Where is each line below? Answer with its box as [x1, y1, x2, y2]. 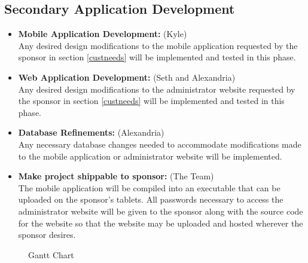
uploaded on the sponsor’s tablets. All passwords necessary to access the [18, 193, 283, 206]
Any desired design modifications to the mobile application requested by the [18, 39, 298, 51]
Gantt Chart [28, 248, 74, 261]
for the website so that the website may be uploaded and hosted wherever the [18, 216, 303, 229]
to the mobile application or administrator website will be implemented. [18, 149, 282, 162]
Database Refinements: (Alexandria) [18, 126, 164, 139]
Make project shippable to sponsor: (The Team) [18, 170, 214, 182]
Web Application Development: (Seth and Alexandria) [18, 71, 236, 83]
